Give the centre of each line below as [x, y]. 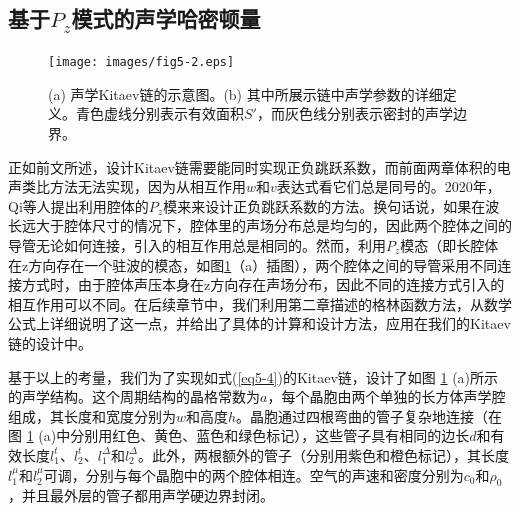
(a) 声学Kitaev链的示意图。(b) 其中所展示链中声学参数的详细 [245, 93]
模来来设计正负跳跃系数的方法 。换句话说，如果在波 [331, 205]
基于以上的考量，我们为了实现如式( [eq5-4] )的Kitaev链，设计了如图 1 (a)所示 [253, 376]
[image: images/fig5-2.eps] [141, 62]
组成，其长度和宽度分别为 [92, 415]
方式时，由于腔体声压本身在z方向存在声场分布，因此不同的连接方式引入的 [263, 284]
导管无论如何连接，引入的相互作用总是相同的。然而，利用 [197, 245]
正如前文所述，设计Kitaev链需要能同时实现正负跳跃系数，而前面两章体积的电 [259, 166]
